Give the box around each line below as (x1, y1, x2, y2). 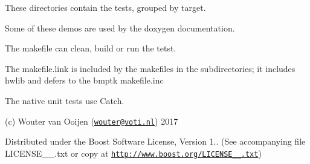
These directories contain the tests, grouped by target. (5, 1, 206, 13)
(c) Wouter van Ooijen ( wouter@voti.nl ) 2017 (5, 114, 178, 127)
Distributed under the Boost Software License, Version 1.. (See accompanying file (5, 135, 306, 148)
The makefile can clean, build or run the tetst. (5, 42, 176, 54)
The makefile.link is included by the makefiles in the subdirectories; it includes (5, 62, 295, 74)
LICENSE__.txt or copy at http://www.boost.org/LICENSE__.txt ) (5, 146, 262, 159)
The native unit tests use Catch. (5, 94, 124, 107)
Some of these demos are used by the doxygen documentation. (5, 21, 235, 34)
